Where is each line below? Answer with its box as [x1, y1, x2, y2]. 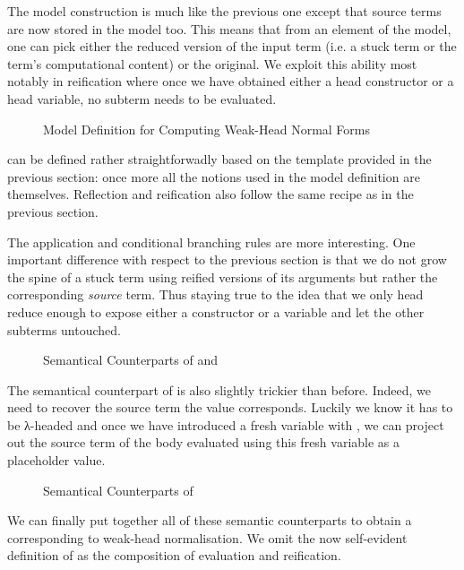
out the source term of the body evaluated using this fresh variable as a [7, 433, 400, 452]
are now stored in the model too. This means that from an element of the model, [7, 19, 451, 38]
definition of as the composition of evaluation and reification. [7, 546, 341, 565]
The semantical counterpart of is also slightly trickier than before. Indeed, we [7, 380, 431, 399]
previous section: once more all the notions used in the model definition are [7, 167, 420, 186]
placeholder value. [7, 451, 106, 470]
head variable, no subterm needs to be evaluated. [7, 89, 277, 108]
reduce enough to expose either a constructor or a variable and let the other [7, 302, 425, 321]
